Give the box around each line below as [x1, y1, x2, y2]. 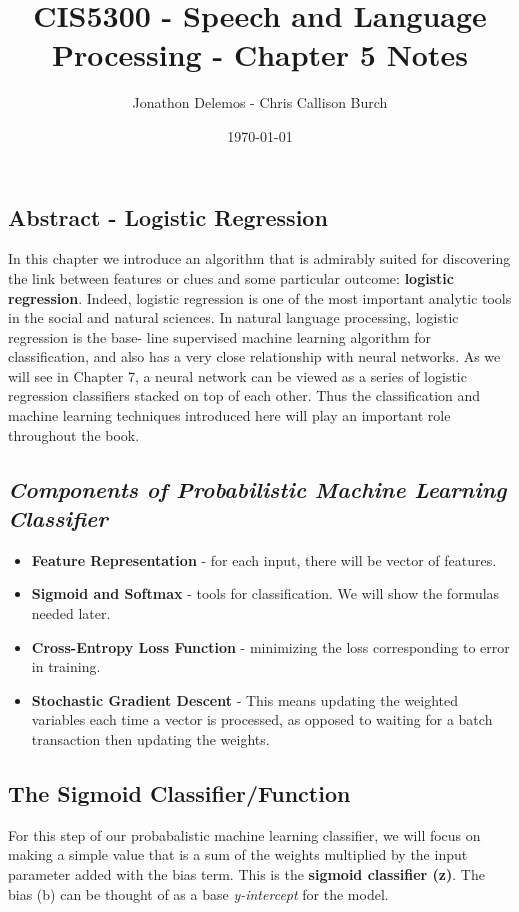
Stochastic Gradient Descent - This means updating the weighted [31, 689, 459, 710]
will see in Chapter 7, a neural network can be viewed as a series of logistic [8, 365, 467, 386]
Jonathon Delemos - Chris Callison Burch [132, 92, 388, 113]
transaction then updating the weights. [31, 729, 270, 749]
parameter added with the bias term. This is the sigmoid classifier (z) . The [8, 863, 485, 884]
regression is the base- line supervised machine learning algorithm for [8, 326, 432, 347]
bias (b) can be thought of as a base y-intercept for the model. [8, 883, 389, 904]
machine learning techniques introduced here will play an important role [8, 405, 451, 426]
